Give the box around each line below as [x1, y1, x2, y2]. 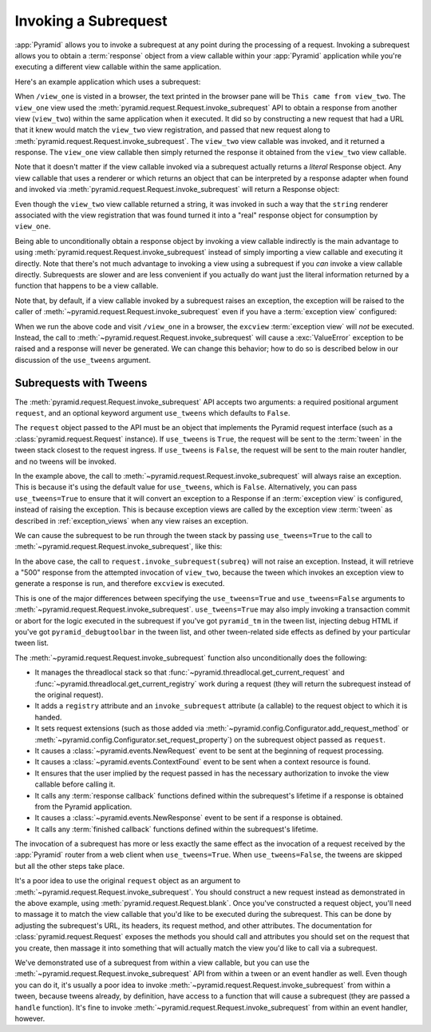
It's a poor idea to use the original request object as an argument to [14, 876, 241, 886]
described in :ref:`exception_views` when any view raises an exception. [14, 516, 249, 525]
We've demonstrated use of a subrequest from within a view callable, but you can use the [14, 958, 310, 967]
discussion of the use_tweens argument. [14, 355, 152, 365]
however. [14, 1014, 45, 1023]
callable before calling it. [34, 779, 116, 789]
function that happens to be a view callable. [14, 281, 159, 291]
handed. [34, 712, 62, 722]
